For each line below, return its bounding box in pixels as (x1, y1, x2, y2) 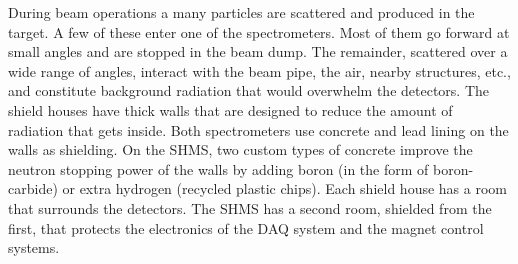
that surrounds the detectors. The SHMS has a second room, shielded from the (8, 197, 492, 218)
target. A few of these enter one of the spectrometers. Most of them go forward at (8, 21, 510, 42)
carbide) (8, 178, 58, 199)
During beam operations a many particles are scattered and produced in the (8, 2, 475, 22)
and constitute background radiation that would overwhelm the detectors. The (8, 80, 489, 101)
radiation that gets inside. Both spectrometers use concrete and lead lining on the (8, 119, 509, 140)
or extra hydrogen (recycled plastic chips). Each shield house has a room (62, 178, 507, 199)
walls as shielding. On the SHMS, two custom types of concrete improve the (8, 139, 473, 160)
